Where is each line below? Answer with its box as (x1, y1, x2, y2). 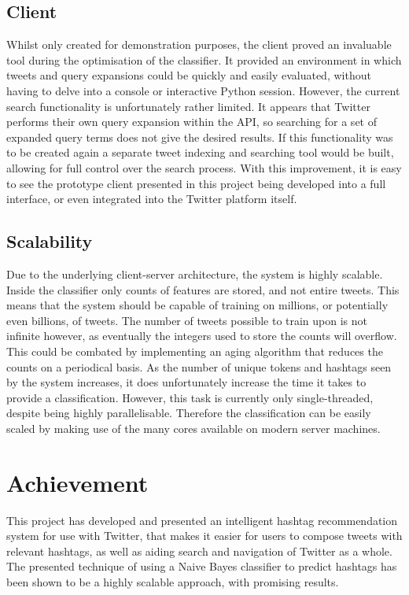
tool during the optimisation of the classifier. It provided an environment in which (6, 51, 402, 68)
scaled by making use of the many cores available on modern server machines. (6, 419, 381, 436)
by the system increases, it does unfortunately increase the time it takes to (6, 374, 367, 390)
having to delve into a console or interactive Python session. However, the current (6, 82, 400, 98)
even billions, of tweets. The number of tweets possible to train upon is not (6, 312, 368, 328)
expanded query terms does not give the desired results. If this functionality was (6, 128, 393, 145)
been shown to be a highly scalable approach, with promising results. (6, 573, 339, 589)
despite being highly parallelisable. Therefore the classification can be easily (6, 405, 371, 421)
